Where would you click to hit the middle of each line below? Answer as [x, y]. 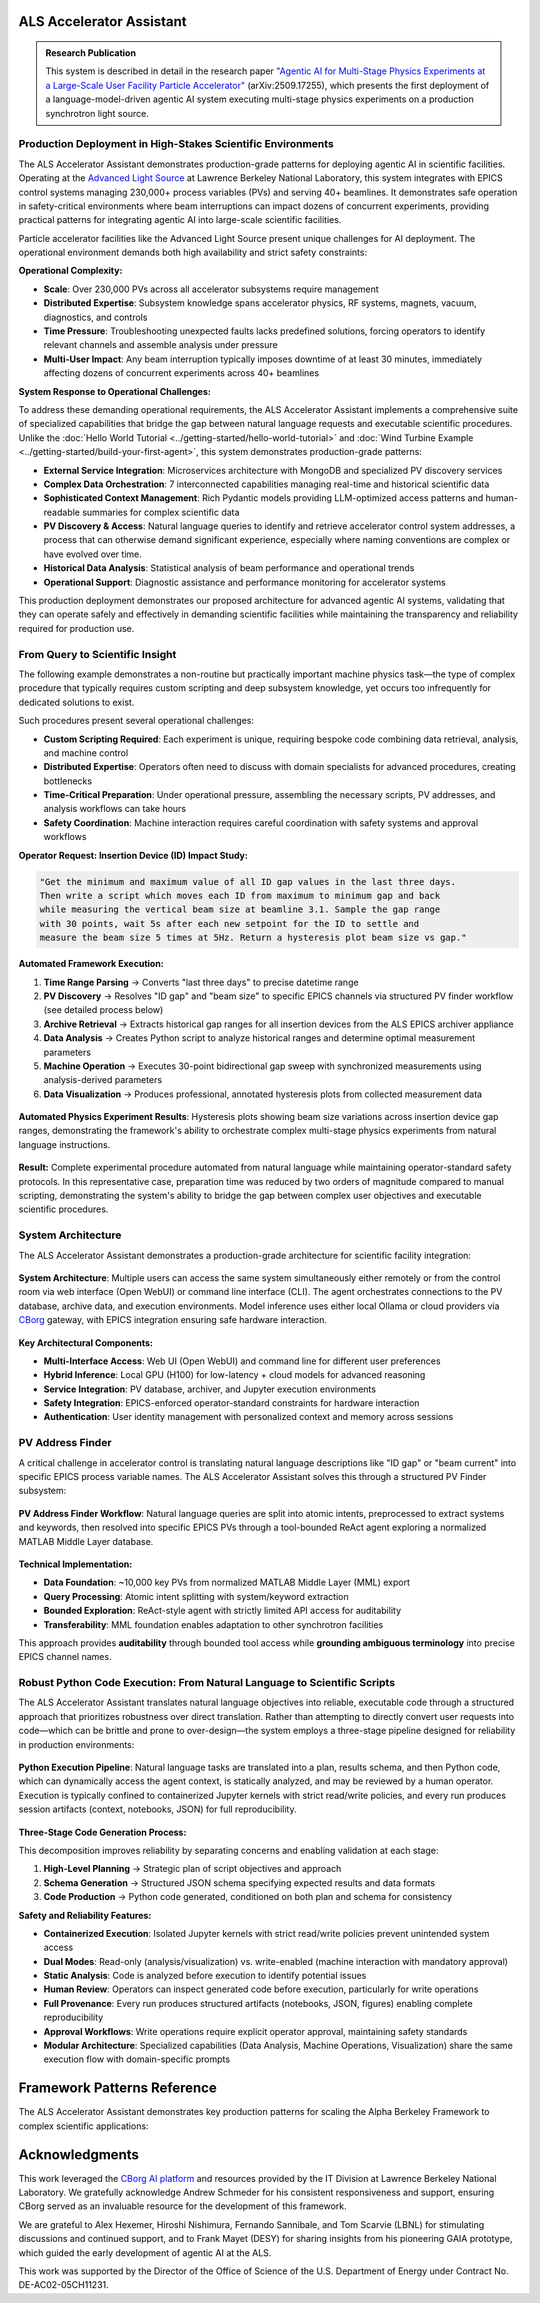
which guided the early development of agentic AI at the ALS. [145, 2252]
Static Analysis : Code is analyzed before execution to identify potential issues [205, 1976]
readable [61, 512]
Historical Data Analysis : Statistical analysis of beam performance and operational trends [229, 568]
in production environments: [76, 1744]
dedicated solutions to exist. [76, 702]
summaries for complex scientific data [160, 512]
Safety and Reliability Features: [85, 1915]
